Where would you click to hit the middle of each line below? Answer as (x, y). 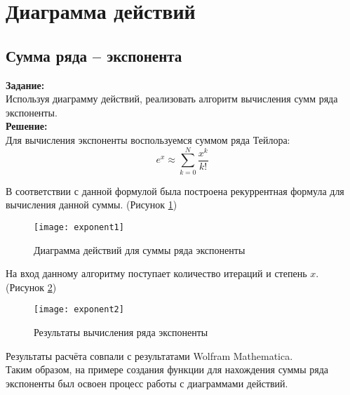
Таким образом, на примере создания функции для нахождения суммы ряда (167, 369)
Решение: (27, 126)
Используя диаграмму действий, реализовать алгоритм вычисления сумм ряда (172, 99)
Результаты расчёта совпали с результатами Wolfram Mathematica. (149, 355)
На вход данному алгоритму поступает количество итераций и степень (156, 273)
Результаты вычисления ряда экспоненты (121, 332)
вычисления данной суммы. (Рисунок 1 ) (92, 205)
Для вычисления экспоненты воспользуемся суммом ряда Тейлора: (148, 139)
